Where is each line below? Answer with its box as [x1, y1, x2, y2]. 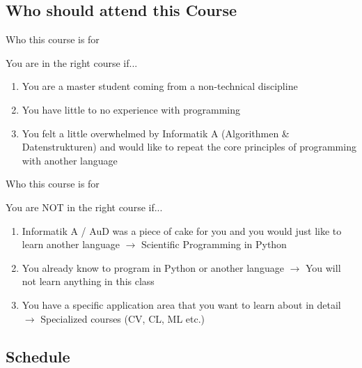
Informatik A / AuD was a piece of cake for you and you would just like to [22, 223, 342, 238]
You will [305, 260, 341, 275]
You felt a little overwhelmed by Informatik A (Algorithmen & [22, 125, 290, 140]
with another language [22, 153, 118, 167]
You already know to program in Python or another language [22, 260, 284, 275]
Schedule [6, 345, 70, 367]
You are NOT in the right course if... [6, 199, 163, 214]
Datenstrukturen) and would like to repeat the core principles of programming [22, 139, 356, 154]
